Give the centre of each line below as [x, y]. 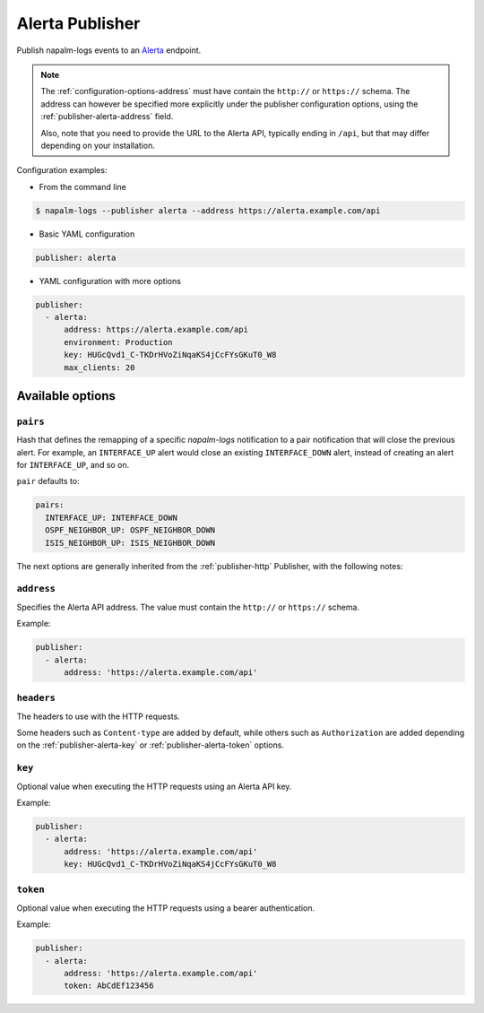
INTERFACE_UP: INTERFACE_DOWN [112, 517]
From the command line [83, 186]
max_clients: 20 [99, 367]
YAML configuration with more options [110, 281]
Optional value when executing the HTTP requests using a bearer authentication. [166, 908]
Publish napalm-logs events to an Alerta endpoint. [109, 50]
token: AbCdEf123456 [109, 986]
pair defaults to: [48, 481]
